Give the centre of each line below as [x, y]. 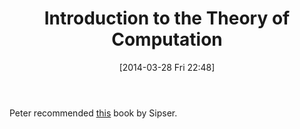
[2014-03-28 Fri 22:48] [167, 67]
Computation [167, 39]
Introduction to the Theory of [167, 18]
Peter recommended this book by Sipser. [93, 113]
